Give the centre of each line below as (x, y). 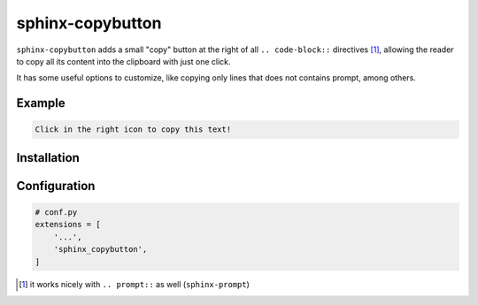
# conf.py (56, 212)
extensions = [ (68, 225)
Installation (48, 158)
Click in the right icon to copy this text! (133, 130)
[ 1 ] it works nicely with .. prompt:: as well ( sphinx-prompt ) (134, 285)
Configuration (56, 186)
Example (41, 103)
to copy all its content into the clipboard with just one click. (123, 61)
